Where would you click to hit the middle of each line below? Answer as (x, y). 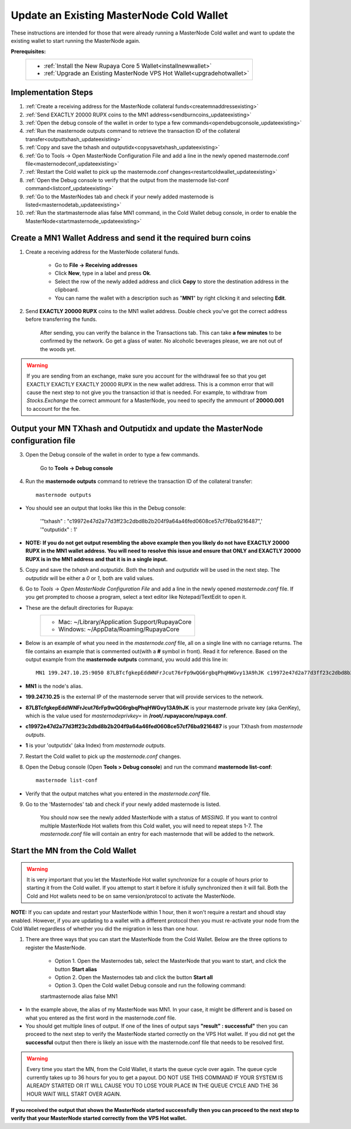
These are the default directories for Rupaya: (80, 608)
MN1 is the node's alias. (54, 686)
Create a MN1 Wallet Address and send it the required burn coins (131, 238)
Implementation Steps (52, 93)
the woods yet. (58, 349)
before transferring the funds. (61, 320)
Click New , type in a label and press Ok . (103, 273)
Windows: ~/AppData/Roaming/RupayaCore (119, 629)
